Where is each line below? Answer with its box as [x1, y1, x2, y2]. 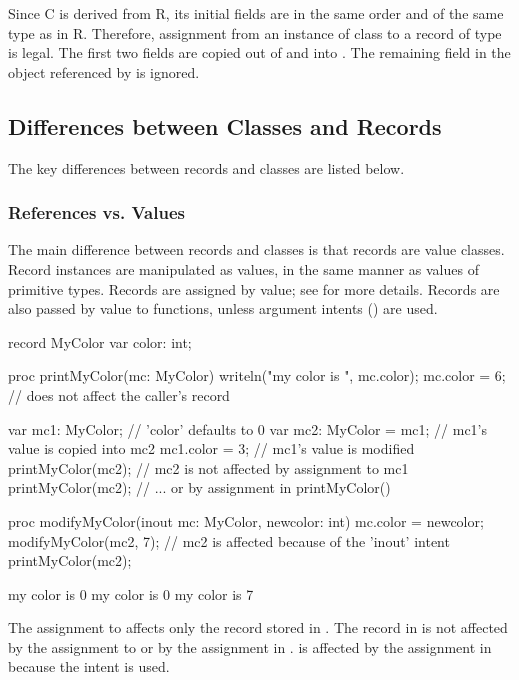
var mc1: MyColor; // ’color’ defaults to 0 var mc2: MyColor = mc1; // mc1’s [8, 418, 488, 439]
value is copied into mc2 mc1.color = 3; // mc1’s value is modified [8, 438, 415, 459]
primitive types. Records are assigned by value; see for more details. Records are [8, 278, 500, 299]
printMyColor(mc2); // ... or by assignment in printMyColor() [8, 477, 391, 498]
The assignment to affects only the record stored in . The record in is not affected [8, 617, 508, 638]
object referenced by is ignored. [8, 61, 200, 82]
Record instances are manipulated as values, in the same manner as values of [8, 258, 479, 279]
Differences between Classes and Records [8, 110, 442, 141]
